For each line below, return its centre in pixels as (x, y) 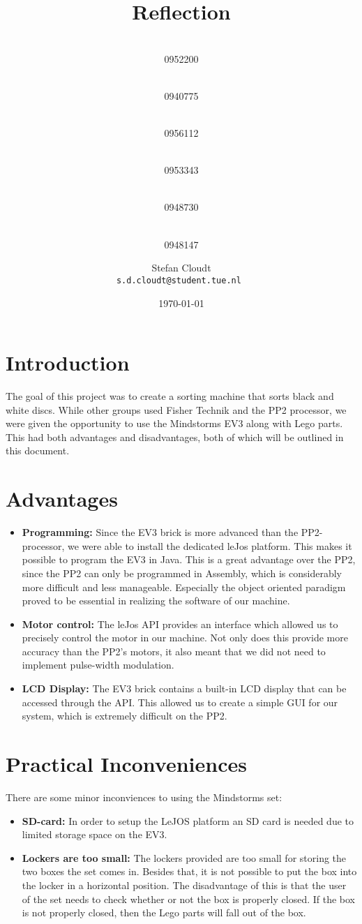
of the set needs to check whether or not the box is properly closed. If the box (188, 899)
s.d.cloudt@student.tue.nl (179, 280)
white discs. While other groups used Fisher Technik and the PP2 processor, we (176, 409)
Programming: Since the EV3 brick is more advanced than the (160, 532)
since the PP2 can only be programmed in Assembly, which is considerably (182, 573)
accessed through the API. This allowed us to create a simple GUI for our (180, 702)
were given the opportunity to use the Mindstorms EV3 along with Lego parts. (174, 423)
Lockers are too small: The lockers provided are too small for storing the (184, 857)
